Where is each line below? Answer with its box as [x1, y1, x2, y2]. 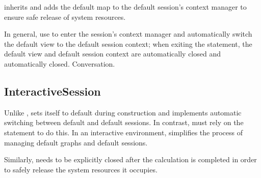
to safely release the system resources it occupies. [4, 164, 158, 174]
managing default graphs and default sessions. [4, 137, 148, 147]
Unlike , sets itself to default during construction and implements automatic [4, 107, 242, 117]
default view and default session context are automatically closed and [4, 48, 221, 59]
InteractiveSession [4, 83, 101, 99]
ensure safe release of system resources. [4, 11, 126, 22]
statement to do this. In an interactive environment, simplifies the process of [4, 127, 243, 137]
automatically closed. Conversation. [4, 58, 115, 69]
